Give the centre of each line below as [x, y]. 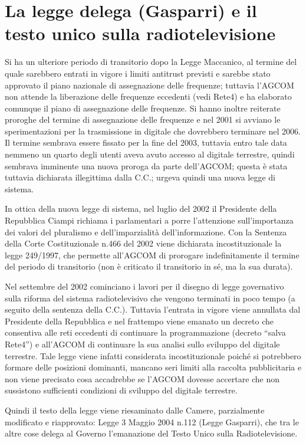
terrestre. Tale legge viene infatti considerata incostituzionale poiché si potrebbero [153, 355]
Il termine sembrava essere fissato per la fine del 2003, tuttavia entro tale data [146, 142]
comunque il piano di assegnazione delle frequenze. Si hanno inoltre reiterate [143, 108]
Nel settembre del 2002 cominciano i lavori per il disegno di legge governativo [144, 286]
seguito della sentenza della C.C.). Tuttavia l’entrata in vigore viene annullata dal [153, 309]
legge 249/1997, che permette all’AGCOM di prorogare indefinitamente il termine [152, 255]
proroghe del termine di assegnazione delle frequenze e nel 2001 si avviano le [143, 119]
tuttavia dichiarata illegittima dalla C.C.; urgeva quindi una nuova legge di [140, 177]
